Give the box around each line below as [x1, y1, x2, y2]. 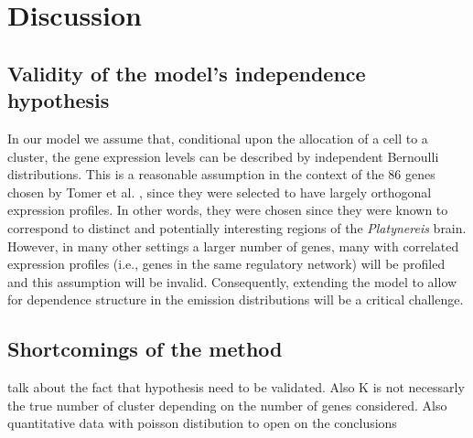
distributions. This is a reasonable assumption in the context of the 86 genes [7, 165, 435, 184]
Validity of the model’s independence [7, 59, 366, 87]
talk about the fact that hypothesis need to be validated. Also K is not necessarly [7, 378, 465, 397]
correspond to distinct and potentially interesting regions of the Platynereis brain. [7, 218, 467, 237]
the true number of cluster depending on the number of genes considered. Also [7, 395, 447, 414]
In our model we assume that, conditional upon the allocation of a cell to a [7, 128, 428, 147]
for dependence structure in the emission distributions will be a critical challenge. [7, 290, 464, 309]
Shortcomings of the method [7, 335, 283, 363]
